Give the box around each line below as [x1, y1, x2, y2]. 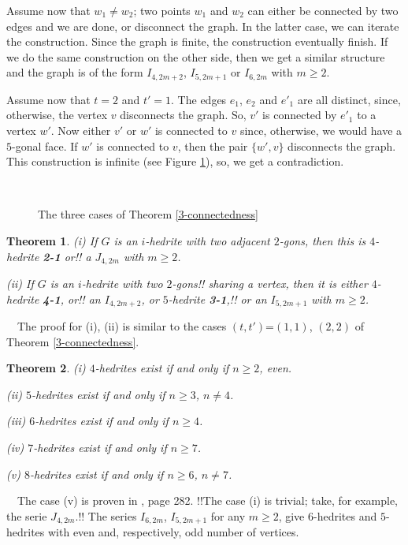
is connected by [262, 106, 337, 123]
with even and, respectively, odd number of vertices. [48, 524, 299, 540]
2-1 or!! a [43, 248, 91, 264]
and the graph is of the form [6, 64, 143, 80]
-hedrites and [313, 507, 377, 524]
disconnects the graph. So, [120, 106, 247, 123]
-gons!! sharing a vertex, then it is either [172, 275, 368, 292]
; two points [133, 2, 191, 18]
